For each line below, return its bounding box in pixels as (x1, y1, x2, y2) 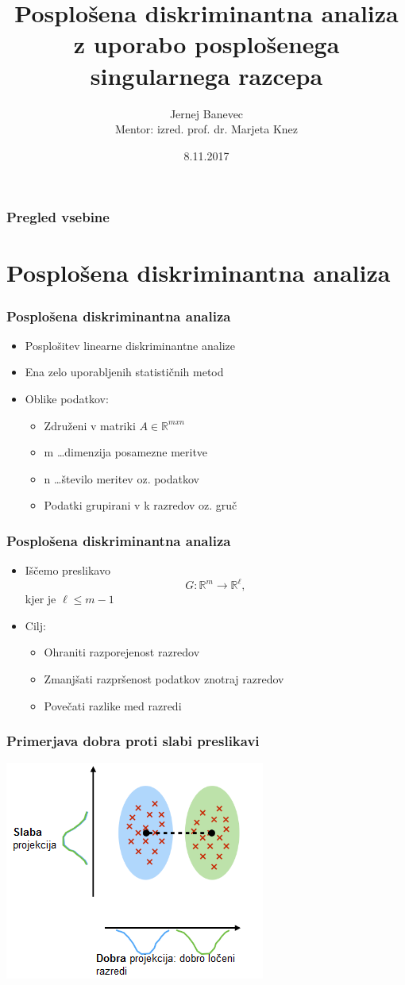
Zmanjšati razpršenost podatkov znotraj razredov (44, 671, 284, 687)
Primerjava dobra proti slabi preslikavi (6, 731, 260, 751)
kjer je (25, 591, 56, 607)
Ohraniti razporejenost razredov (44, 644, 200, 660)
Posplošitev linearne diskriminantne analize (25, 337, 235, 353)
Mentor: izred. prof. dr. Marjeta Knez (114, 121, 299, 137)
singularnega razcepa (90, 59, 323, 91)
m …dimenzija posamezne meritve (44, 444, 208, 460)
